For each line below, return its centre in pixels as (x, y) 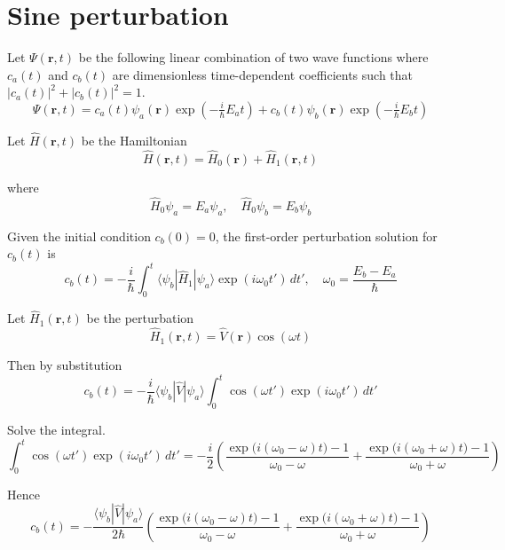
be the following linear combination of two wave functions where (253, 57)
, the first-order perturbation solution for (326, 236)
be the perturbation (140, 318)
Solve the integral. (56, 429)
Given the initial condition (79, 236)
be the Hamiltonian (134, 141)
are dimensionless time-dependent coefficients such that (263, 74)
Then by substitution (65, 365)
